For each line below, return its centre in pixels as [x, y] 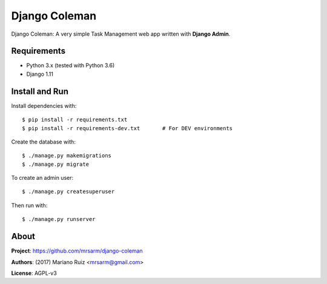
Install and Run [40, 91]
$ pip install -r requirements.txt [75, 120]
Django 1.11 [40, 74]
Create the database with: [43, 142]
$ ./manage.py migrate [56, 164]
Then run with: [29, 205]
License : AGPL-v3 [34, 273]
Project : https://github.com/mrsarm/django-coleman [77, 251]
